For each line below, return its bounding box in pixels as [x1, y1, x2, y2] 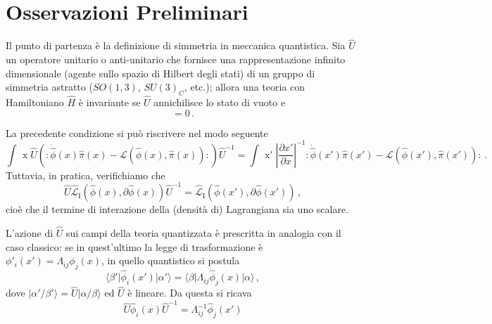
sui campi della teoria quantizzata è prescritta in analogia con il [65, 225, 341, 240]
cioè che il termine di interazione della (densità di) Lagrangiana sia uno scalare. [6, 202, 349, 216]
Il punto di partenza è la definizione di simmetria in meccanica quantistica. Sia [6, 38, 346, 53]
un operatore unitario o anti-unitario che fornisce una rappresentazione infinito [6, 51, 346, 66]
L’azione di [6, 225, 53, 240]
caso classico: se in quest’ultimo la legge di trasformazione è [6, 239, 263, 254]
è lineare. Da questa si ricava [127, 285, 252, 300]
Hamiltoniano [6, 95, 64, 110]
